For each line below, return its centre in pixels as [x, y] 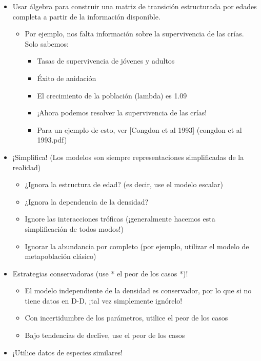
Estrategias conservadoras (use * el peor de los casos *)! [100, 273]
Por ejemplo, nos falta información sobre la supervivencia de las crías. [134, 34]
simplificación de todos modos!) [74, 228]
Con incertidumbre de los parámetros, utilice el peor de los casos [126, 318]
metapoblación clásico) [61, 256]
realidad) [27, 167]
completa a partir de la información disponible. [86, 16]
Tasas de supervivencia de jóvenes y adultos [106, 61]
